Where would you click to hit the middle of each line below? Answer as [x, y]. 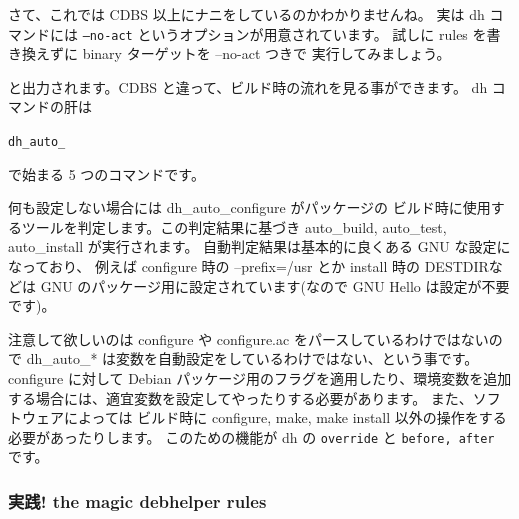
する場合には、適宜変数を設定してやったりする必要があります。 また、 [240, 397]
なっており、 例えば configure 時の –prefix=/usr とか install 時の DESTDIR [248, 266]
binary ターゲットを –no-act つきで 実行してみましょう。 [266, 53]
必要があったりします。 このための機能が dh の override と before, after [251, 436]
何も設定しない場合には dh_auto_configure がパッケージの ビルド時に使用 [249, 207]
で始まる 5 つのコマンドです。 [106, 173]
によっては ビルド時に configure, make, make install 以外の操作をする [285, 417]
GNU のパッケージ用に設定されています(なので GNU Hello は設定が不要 [275, 285]
